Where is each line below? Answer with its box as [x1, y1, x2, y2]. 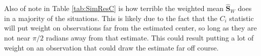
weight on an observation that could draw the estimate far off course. [4, 42, 219, 52]
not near [4, 32, 30, 42]
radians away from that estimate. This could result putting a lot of [46, 32, 254, 42]
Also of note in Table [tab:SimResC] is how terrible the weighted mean [4, 3, 223, 13]
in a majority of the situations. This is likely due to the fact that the [4, 12, 217, 23]
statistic [229, 12, 254, 23]
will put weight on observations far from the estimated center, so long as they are [4, 22, 257, 33]
